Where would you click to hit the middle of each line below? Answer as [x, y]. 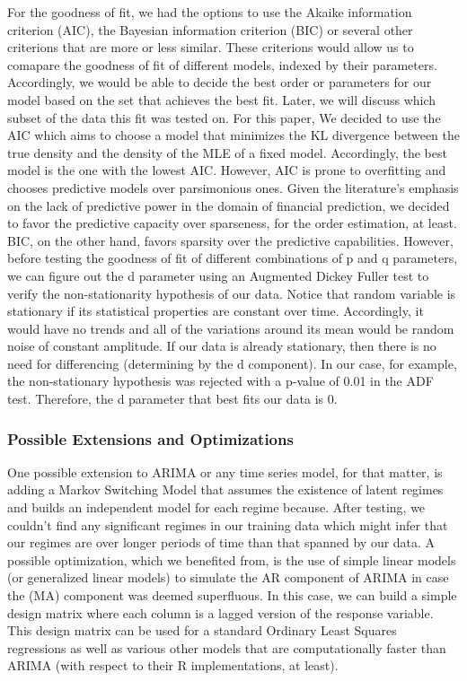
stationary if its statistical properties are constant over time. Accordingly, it [216, 311]
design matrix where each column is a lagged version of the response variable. [220, 612]
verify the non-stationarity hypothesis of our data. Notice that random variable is [232, 293]
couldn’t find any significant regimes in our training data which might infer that [228, 524]
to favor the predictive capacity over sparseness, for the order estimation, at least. [232, 223]
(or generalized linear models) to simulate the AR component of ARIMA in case [228, 577]
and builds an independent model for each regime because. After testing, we [216, 507]
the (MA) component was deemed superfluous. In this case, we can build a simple [232, 595]
